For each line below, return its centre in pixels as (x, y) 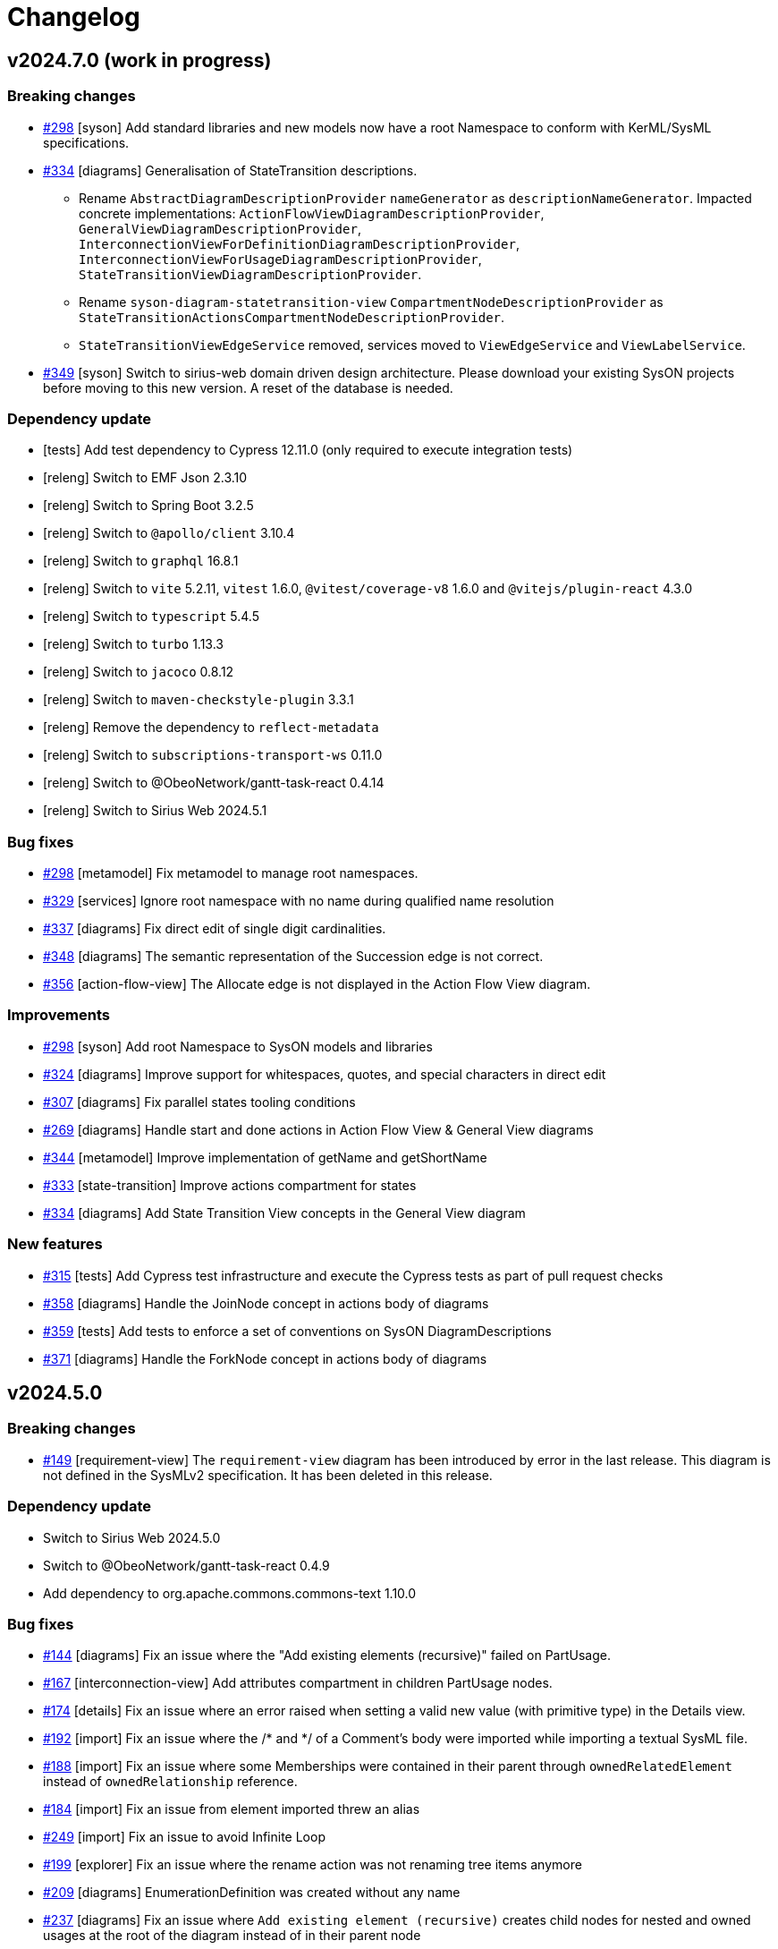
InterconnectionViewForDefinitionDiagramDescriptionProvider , (299, 243)
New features (55, 1244)
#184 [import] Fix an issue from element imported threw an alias (232, 1809)
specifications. (86, 142)
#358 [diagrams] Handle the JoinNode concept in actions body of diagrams (266, 1303)
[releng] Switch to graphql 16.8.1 (141, 561)
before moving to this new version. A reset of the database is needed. (248, 387)
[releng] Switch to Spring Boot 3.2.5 (148, 506)
